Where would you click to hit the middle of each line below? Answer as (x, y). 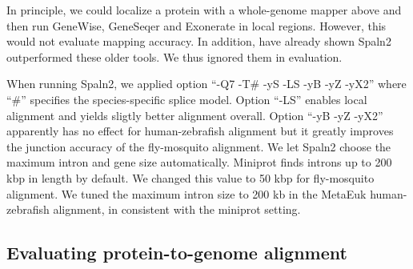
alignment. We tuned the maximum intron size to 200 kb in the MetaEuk (186, 193)
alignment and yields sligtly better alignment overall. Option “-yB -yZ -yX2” (195, 115)
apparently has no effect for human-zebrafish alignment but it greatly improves (200, 131)
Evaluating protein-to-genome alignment (177, 253)
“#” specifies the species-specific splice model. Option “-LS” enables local (187, 99)
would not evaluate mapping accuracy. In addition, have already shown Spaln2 (199, 41)
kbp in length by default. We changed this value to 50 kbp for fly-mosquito (190, 177)
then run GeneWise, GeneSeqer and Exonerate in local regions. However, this (196, 25)
